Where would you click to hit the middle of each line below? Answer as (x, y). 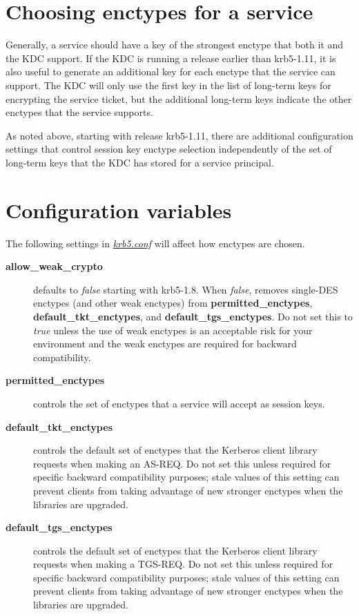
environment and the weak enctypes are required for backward (165, 344)
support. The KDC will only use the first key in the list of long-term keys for (168, 85)
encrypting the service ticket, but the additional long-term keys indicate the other (179, 98)
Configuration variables (119, 210)
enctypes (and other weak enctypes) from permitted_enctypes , (173, 303)
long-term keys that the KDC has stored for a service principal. (140, 162)
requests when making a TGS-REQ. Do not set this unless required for (183, 564)
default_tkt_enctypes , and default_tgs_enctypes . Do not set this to (193, 316)
